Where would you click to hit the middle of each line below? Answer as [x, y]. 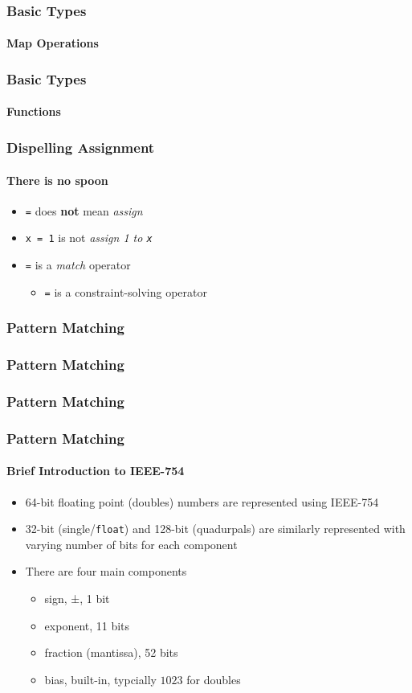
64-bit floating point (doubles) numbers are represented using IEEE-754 [202, 501]
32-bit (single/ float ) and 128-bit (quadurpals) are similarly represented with [215, 529]
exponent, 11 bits [87, 625]
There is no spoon [57, 180]
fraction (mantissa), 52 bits [111, 652]
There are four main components [106, 571]
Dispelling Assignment [81, 147]
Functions [34, 111]
